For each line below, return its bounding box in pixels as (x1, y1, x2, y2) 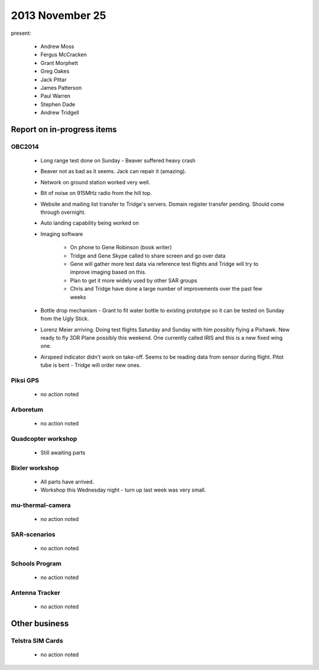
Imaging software (40, 230, 83, 238)
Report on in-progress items (11, 124, 118, 134)
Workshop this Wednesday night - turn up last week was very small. (40, 486, 206, 493)
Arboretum (11, 405, 44, 414)
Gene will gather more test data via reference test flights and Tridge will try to (70, 260, 259, 267)
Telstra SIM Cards (11, 637, 63, 645)
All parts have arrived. (40, 479, 95, 486)
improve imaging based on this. (70, 269, 147, 276)
